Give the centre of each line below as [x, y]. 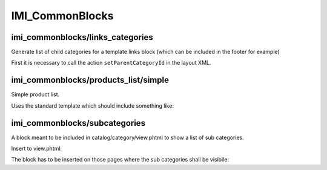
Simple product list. [35, 94]
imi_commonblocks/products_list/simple [90, 80]
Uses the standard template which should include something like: [92, 105]
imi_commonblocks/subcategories [78, 123]
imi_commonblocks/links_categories [82, 37]
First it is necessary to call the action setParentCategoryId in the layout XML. [111, 63]
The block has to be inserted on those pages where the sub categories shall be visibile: [120, 160]
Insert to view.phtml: [37, 149]
